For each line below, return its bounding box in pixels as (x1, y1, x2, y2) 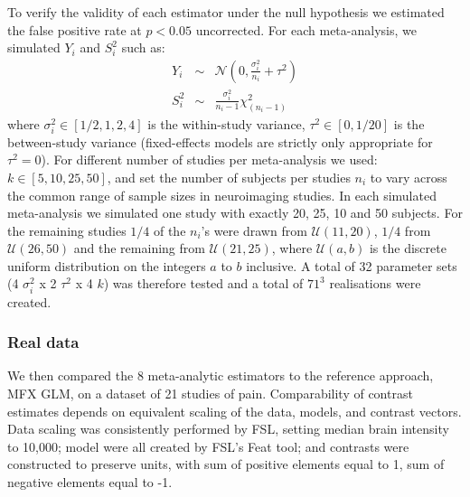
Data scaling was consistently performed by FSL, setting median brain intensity (7, 419, 449, 438)
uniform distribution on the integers (7, 256, 206, 275)
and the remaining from (73, 239, 205, 258)
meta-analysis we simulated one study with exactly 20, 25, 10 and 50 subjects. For (7, 203, 463, 222)
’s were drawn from (201, 220, 307, 239)
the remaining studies (7, 220, 127, 239)
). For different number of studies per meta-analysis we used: (41, 150, 378, 169)
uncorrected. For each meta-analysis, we (195, 20, 417, 39)
